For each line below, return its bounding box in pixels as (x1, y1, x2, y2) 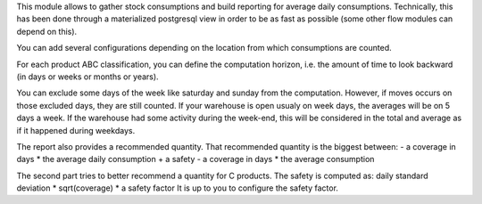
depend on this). (16, 26, 78, 37)
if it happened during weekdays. (16, 125, 136, 135)
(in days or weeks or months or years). (16, 71, 160, 82)
